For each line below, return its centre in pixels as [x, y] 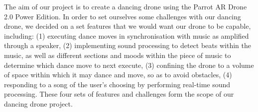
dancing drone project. [38, 103]
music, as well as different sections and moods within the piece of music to [118, 55]
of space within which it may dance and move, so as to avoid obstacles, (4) [118, 75]
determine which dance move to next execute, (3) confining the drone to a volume [129, 65]
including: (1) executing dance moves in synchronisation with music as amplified [127, 35]
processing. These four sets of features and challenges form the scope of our [119, 94]
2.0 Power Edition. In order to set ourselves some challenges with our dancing [123, 16]
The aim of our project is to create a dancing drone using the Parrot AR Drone [126, 6]
